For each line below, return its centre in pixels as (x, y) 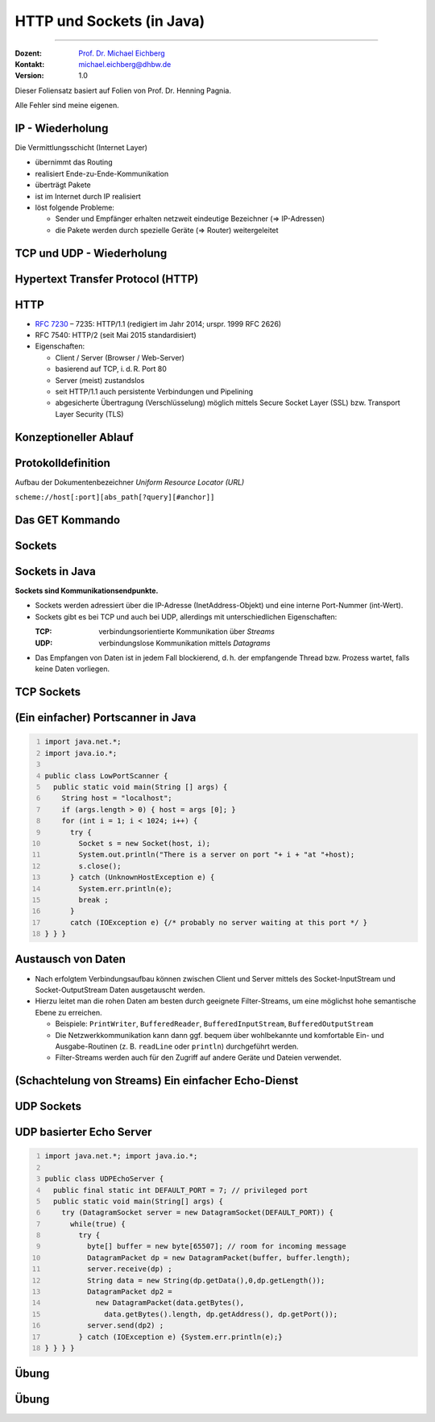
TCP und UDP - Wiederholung (91, 253)
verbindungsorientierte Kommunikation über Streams (187, 632)
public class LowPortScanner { (106, 776)
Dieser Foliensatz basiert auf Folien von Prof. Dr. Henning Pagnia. (123, 90)
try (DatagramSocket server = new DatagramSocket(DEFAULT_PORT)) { (198, 1213)
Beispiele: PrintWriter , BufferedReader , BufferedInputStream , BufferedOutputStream (214, 1024)
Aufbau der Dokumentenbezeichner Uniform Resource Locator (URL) (130, 482)
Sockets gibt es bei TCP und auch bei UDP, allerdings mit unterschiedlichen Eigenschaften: (186, 616)
